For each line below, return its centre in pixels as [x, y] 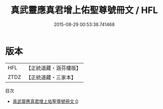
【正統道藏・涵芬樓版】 [54, 68]
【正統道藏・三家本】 [51, 77]
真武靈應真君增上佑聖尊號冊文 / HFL [84, 10]
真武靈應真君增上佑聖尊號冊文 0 [45, 101]
